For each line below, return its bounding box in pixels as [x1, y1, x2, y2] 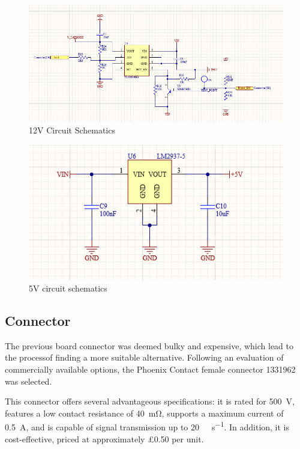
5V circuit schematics [29, 282, 107, 295]
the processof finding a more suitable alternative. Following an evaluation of [5, 351, 284, 364]
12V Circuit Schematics [29, 124, 115, 136]
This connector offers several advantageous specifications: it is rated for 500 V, [5, 395, 295, 408]
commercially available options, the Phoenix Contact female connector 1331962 [5, 363, 296, 376]
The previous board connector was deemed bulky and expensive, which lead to [5, 339, 294, 352]
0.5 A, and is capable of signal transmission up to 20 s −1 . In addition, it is [5, 419, 290, 433]
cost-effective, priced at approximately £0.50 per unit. [5, 432, 204, 445]
